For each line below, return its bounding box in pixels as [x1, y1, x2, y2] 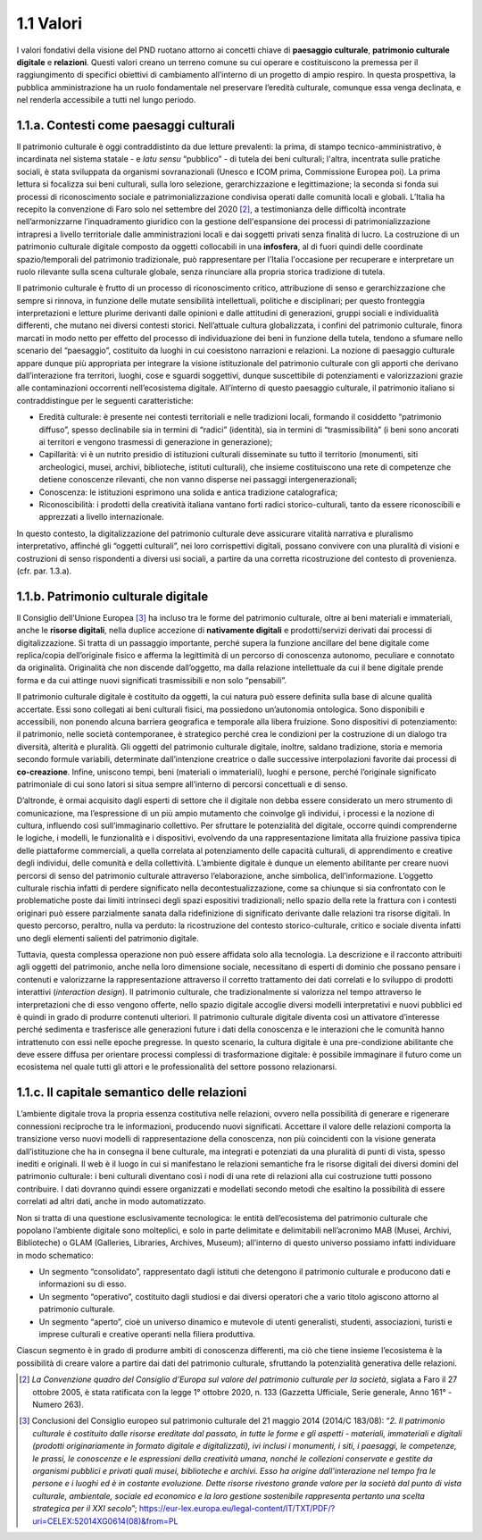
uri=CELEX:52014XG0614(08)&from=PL [32, 1515, 179, 1527]
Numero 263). [32, 1399, 84, 1410]
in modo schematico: [16, 1250, 94, 1260]
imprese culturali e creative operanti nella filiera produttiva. [38, 1329, 256, 1340]
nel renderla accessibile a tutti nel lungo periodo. [16, 95, 196, 105]
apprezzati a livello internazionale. [38, 512, 164, 523]
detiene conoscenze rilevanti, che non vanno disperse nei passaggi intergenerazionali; [38, 474, 358, 485]
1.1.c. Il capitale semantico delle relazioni [16, 1085, 247, 1101]
